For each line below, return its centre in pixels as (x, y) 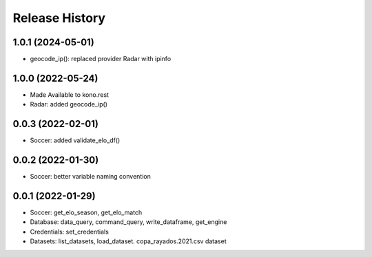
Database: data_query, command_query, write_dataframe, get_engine (128, 222)
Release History (59, 18)
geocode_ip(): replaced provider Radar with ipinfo (101, 59)
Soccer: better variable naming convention (90, 177)
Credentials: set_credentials (70, 232)
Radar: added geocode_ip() (69, 104)
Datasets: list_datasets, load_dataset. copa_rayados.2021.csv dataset (128, 241)
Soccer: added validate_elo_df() (75, 140)
